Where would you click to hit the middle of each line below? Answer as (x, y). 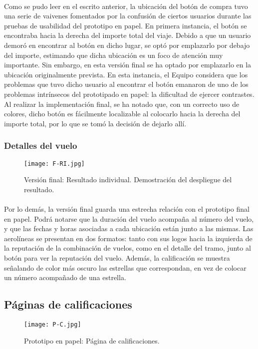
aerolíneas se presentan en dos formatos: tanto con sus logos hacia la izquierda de (128, 238)
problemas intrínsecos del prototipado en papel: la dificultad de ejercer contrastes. (129, 94)
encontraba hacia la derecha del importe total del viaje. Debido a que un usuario (128, 35)
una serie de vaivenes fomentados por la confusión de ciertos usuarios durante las (128, 16)
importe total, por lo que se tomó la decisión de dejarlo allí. (95, 123)
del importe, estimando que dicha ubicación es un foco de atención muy (114, 55)
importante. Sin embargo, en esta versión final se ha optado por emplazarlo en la (128, 65)
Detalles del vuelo (41, 146)
